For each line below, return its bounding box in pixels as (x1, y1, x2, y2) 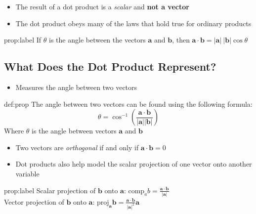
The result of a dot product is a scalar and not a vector (15, 1, 189, 11)
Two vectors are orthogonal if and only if (15, 142, 139, 152)
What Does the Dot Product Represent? (4, 59, 216, 74)
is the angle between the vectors (49, 35, 146, 45)
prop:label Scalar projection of (4, 185, 96, 195)
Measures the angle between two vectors (15, 82, 137, 92)
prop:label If (4, 35, 42, 45)
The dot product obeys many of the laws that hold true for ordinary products (15, 18, 252, 28)
